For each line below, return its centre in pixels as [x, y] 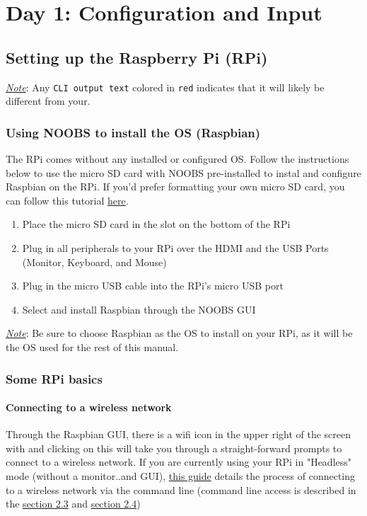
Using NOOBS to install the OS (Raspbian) [133, 132]
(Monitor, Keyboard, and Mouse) [94, 262]
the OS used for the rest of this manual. [92, 346]
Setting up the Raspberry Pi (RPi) [137, 57]
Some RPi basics [54, 378]
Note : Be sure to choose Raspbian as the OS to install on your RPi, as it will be [179, 333]
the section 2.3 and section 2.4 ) [73, 504]
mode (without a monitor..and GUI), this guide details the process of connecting [181, 476]
